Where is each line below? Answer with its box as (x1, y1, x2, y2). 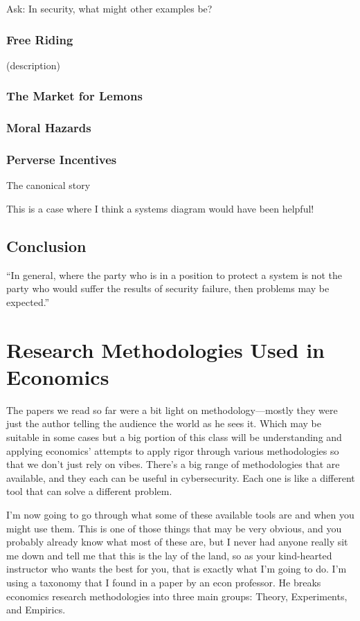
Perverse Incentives (6, 151, 117, 168)
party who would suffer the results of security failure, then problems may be (6, 281, 330, 296)
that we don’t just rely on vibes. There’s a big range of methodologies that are (6, 457, 340, 471)
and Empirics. (6, 602, 66, 617)
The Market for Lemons (6, 87, 143, 105)
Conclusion (6, 235, 87, 256)
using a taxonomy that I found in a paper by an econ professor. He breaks (6, 575, 321, 589)
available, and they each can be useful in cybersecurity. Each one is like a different (6, 470, 355, 485)
